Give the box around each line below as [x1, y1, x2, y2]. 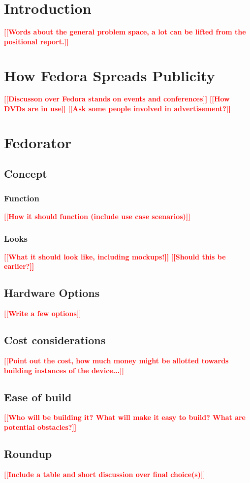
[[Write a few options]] [4, 308, 81, 319]
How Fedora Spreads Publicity [4, 65, 215, 85]
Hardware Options [4, 285, 100, 300]
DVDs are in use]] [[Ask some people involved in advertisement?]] [4, 103, 231, 114]
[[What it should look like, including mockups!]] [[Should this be [4, 251, 226, 261]
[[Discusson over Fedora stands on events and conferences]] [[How [4, 94, 230, 104]
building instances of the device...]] [4, 365, 125, 375]
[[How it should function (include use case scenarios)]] [4, 211, 190, 221]
